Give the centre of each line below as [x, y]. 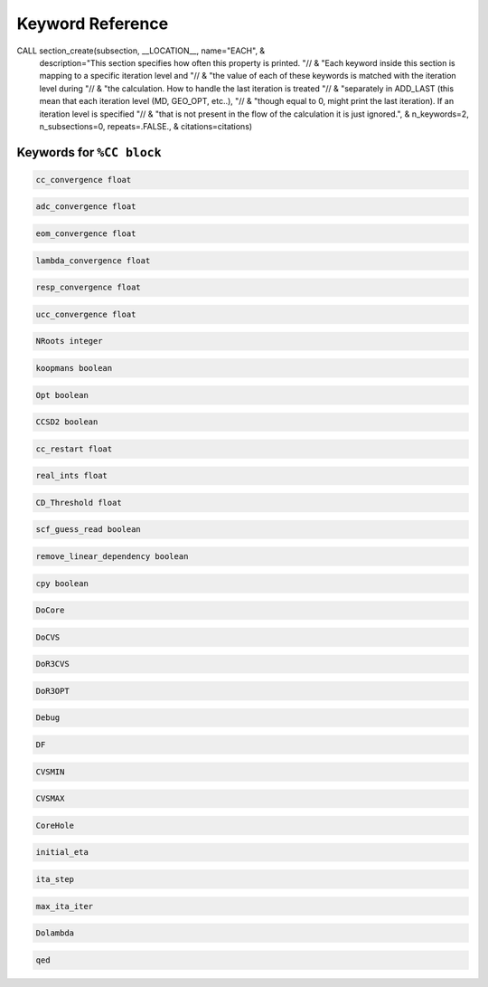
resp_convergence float [89, 288]
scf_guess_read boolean [89, 530]
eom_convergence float [86, 234]
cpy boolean [62, 583]
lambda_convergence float [93, 261]
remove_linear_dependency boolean [112, 556]
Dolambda [55, 933]
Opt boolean [62, 395]
